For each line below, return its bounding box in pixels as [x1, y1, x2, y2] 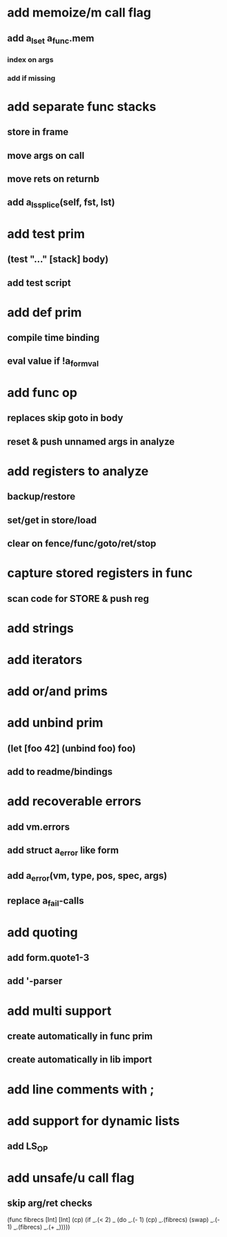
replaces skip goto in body [7, 412, 124, 424]
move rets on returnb [7, 173, 100, 184]
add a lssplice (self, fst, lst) [7, 197, 115, 210]
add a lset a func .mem [7, 32, 95, 46]
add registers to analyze [7, 463, 149, 479]
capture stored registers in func [7, 565, 193, 581]
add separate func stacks [7, 99, 157, 115]
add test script [7, 277, 71, 289]
